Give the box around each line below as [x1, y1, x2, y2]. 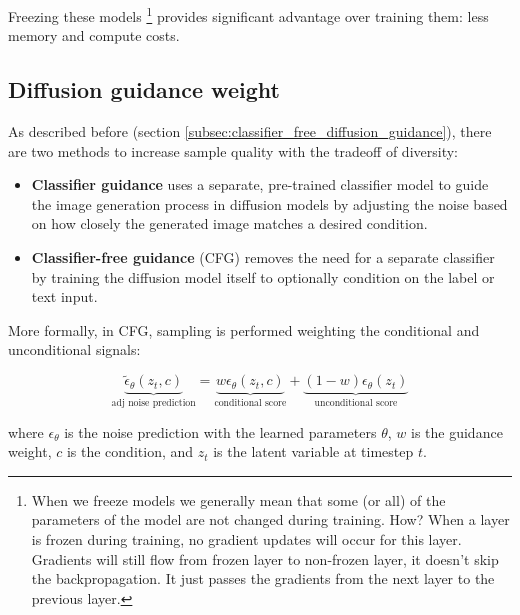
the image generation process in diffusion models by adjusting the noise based [31, 193, 508, 214]
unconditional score [314, 398, 398, 409]
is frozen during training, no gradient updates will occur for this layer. [31, 529, 462, 550]
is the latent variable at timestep [213, 441, 414, 462]
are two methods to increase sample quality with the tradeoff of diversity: [8, 140, 458, 161]
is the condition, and [66, 441, 194, 462]
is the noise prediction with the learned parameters [64, 421, 377, 442]
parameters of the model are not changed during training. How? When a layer [31, 509, 510, 530]
